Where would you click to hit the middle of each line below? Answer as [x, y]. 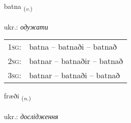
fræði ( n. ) [17, 96]
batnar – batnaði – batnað [75, 75]
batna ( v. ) [18, 7]
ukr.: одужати [26, 26]
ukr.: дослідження [31, 116]
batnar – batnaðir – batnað [76, 61]
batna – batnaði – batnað [73, 47]
